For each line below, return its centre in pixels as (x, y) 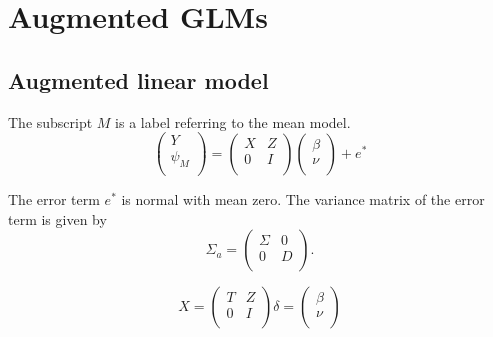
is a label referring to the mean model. (233, 121)
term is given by (57, 218)
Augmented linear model (138, 79)
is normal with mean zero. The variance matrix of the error (303, 199)
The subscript (50, 121)
